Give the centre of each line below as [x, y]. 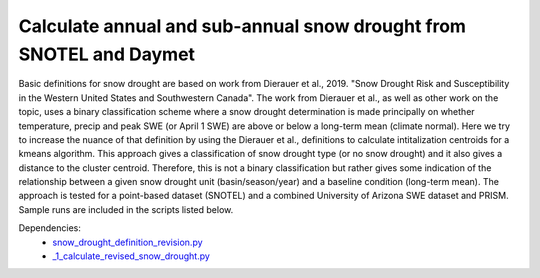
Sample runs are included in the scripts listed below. [126, 209]
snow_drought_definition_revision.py [128, 242]
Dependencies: [50, 228]
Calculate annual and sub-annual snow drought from [242, 26]
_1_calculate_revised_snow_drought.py [131, 256]
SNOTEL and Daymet [106, 54]
